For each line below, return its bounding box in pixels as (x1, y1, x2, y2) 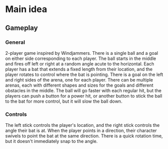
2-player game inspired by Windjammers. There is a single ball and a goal (5, 50, 158, 56)
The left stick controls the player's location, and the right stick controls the (5, 122, 160, 128)
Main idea (5, 4, 47, 15)
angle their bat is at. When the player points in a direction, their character (5, 127, 157, 134)
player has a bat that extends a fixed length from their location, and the (5, 66, 153, 72)
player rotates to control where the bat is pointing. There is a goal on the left (5, 71, 163, 78)
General (5, 39, 25, 46)
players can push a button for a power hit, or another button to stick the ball (5, 93, 162, 99)
